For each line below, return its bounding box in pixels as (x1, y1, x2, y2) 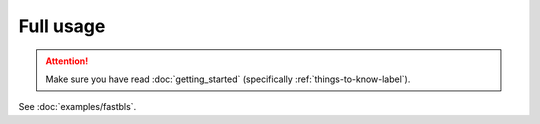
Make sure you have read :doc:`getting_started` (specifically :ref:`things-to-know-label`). (45, 73, 411, 85)
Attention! (45, 55, 89, 67)
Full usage (18, 15, 106, 37)
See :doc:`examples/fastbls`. (18, 101, 137, 113)
